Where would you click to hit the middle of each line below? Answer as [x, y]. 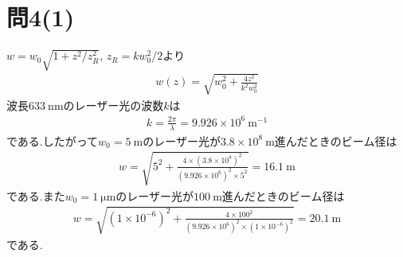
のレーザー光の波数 [113, 105]
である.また [36, 195]
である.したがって [53, 140]
